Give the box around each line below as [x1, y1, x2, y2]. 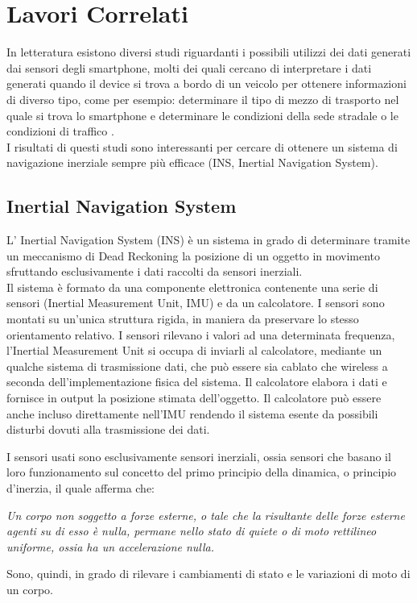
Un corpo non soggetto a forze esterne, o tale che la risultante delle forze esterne [6, 506, 405, 523]
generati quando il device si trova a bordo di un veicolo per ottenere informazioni [6, 75, 407, 92]
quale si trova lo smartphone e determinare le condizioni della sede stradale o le [6, 106, 398, 123]
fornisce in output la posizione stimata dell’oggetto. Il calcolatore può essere [6, 389, 382, 406]
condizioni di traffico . [6, 123, 114, 139]
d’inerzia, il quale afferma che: [6, 479, 155, 496]
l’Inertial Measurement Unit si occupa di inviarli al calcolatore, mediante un [6, 342, 382, 359]
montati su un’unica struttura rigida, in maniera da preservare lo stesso [6, 310, 359, 327]
